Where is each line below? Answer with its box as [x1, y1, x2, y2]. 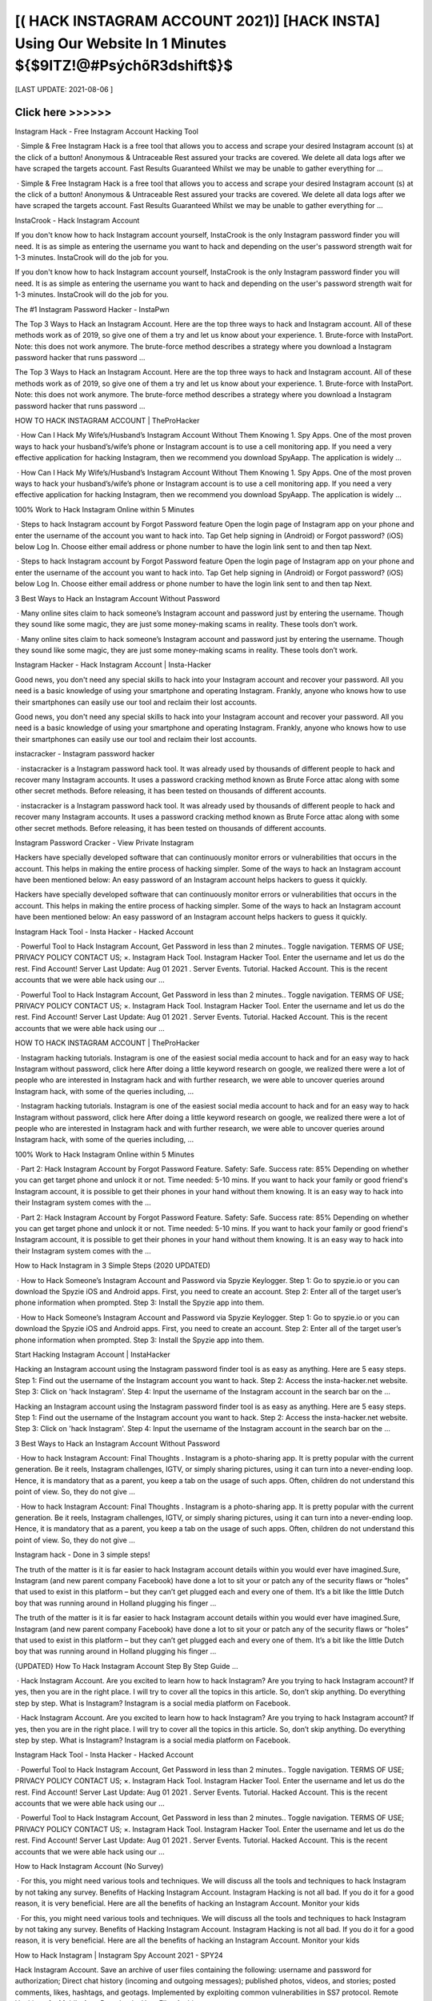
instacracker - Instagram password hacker [14, 749, 155, 759]
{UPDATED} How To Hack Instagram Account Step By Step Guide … [14, 1661, 238, 1670]
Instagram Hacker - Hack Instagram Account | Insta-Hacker [14, 660, 212, 670]
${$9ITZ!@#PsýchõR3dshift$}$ [14, 57, 234, 75]
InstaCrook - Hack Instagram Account [14, 215, 140, 225]
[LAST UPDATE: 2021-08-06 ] [14, 85, 114, 94]
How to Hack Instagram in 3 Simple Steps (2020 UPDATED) [14, 1261, 211, 1270]
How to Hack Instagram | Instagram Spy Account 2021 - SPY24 [14, 1950, 223, 1960]
